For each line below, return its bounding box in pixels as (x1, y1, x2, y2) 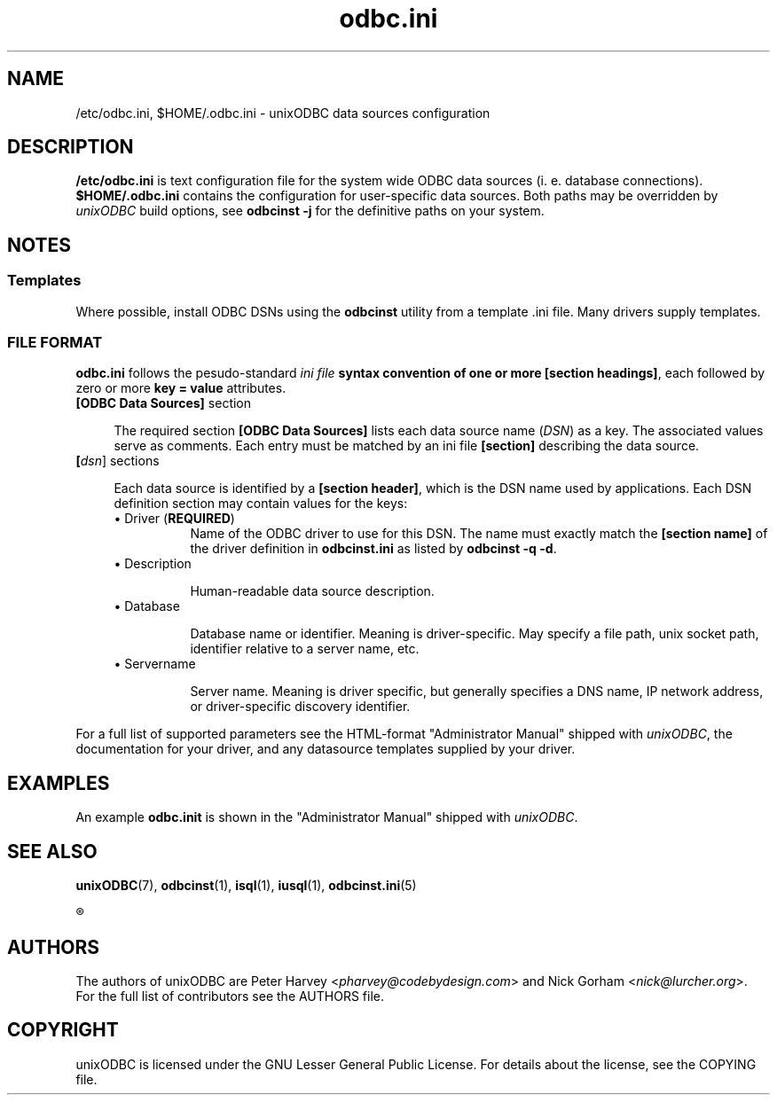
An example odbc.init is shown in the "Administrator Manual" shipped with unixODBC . (75, 809, 578, 825)
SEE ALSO (7, 840, 98, 863)
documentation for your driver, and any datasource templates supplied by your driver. (75, 741, 576, 757)
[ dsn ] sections (75, 453, 160, 469)
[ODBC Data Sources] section (75, 395, 252, 411)
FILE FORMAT (7, 333, 103, 352)
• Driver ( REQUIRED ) (114, 511, 235, 527)
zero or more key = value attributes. (75, 380, 286, 396)
